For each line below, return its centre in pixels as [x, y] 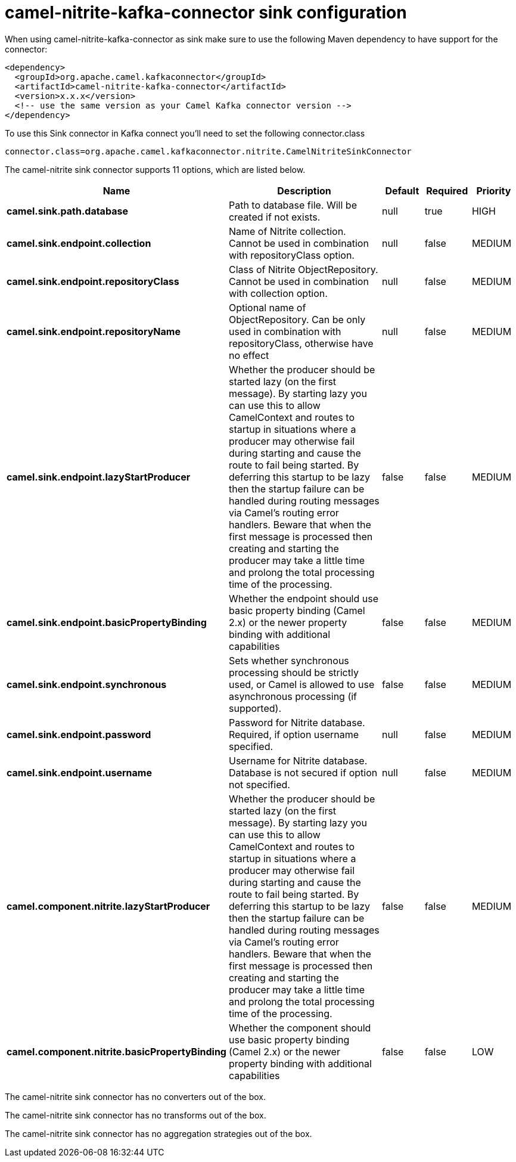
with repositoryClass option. [291, 255]
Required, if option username [294, 734]
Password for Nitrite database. [297, 722]
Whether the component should [300, 1028]
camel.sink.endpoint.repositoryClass [93, 281]
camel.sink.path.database [67, 211]
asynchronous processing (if [293, 696]
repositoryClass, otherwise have [301, 343]
